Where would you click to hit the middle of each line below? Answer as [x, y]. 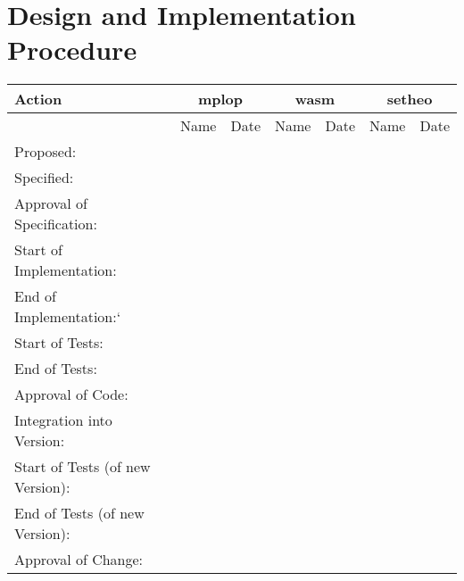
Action [38, 99]
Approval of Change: [79, 560]
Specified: [44, 178]
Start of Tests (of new [83, 467]
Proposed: [46, 152]
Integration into [63, 420]
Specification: [56, 224]
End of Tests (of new [79, 513]
